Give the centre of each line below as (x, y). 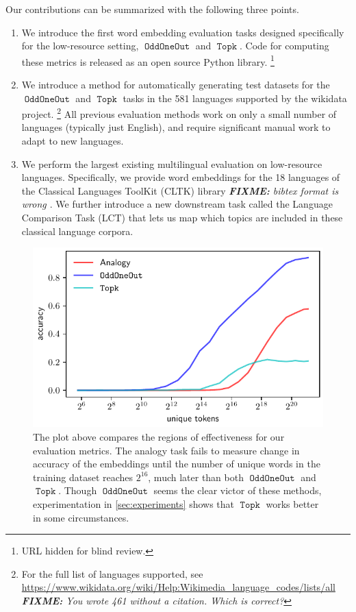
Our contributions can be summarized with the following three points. (152, 9)
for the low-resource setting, (80, 46)
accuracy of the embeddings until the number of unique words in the (177, 464)
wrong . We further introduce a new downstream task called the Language (177, 204)
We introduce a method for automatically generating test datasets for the (176, 85)
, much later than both (196, 477)
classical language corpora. (77, 231)
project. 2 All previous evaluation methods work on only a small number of (179, 113)
